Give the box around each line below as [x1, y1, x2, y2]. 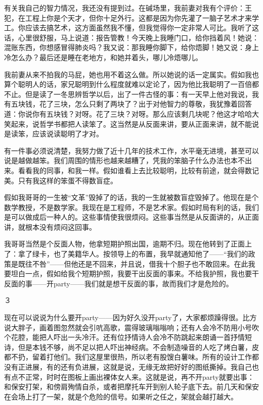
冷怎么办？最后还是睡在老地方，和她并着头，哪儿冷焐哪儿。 [4, 52, 202, 62]
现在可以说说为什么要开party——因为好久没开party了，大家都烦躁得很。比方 [4, 312, 257, 323]
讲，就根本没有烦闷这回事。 [4, 221, 96, 232]
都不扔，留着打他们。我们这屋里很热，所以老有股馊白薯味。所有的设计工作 [4, 351, 252, 362]
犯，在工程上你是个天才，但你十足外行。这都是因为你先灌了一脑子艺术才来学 [4, 12, 259, 23]
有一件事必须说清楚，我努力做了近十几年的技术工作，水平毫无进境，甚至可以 [4, 145, 259, 156]
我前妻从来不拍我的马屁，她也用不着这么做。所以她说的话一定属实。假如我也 [4, 69, 259, 79]
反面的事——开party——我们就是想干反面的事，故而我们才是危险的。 [4, 278, 233, 288]
